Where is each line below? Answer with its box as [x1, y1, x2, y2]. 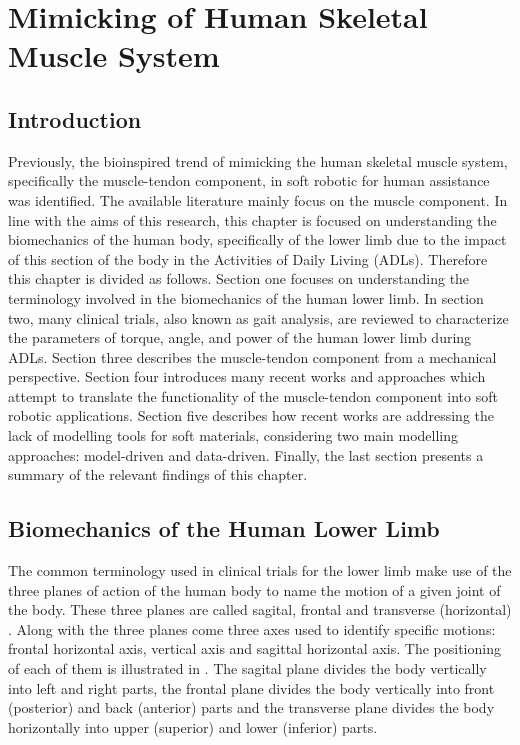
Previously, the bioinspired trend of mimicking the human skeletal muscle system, [8, 150, 508, 171]
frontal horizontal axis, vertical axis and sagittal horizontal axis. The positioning [8, 638, 501, 659]
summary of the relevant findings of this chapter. [8, 464, 308, 485]
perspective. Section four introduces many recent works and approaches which [8, 366, 486, 387]
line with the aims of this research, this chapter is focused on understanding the [8, 209, 497, 230]
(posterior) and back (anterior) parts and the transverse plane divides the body [8, 697, 495, 718]
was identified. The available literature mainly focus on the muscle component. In [8, 189, 508, 210]
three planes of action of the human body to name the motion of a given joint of [8, 579, 501, 600]
